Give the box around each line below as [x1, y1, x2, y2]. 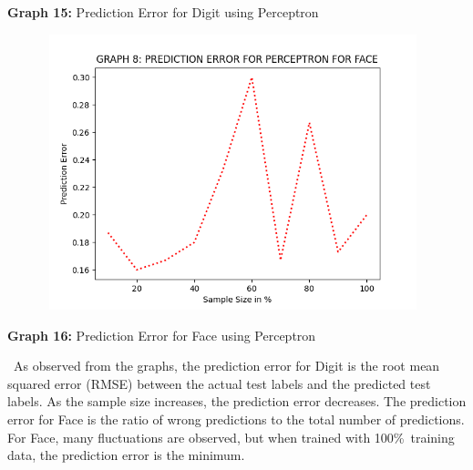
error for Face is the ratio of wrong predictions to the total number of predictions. [7, 409, 465, 428]
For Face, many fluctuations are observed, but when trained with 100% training [7, 427, 455, 446]
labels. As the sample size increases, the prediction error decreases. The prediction [7, 392, 467, 411]
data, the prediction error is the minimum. [7, 445, 245, 465]
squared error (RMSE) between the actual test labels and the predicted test [7, 373, 431, 393]
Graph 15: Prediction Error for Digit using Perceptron [7, 3, 319, 21]
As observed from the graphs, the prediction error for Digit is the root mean [14, 356, 440, 375]
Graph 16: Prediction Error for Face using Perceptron [7, 325, 316, 344]
